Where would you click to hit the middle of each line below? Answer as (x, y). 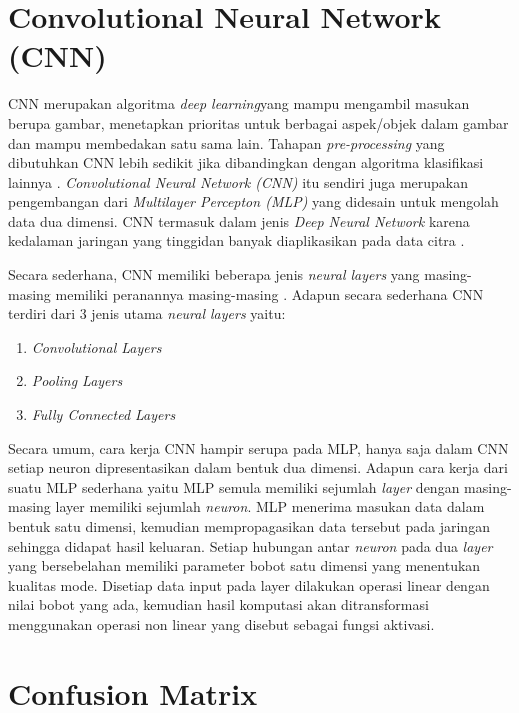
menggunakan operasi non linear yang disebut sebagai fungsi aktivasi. (221, 623)
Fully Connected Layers (103, 414)
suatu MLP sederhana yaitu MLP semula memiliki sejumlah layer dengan (234, 486)
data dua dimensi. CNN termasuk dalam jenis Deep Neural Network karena (239, 220)
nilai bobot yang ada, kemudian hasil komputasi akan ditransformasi (218, 604)
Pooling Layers (77, 380)
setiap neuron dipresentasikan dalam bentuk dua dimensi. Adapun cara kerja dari (258, 467)
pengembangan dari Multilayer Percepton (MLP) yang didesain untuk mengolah (253, 201)
